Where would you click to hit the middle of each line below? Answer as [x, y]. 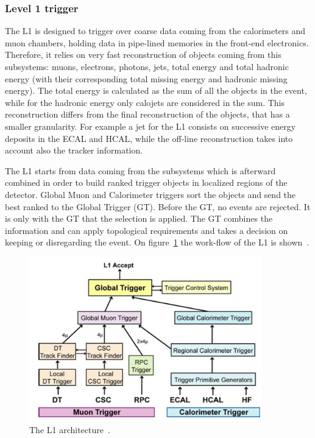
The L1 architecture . [70, 429]
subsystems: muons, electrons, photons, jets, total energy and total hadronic [147, 66]
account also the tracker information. [74, 150]
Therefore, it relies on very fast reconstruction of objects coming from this [143, 55]
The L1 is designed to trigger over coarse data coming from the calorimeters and [155, 31]
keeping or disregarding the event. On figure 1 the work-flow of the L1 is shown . [157, 242]
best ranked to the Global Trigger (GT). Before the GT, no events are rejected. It [158, 206]
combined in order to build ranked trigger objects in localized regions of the [146, 182]
